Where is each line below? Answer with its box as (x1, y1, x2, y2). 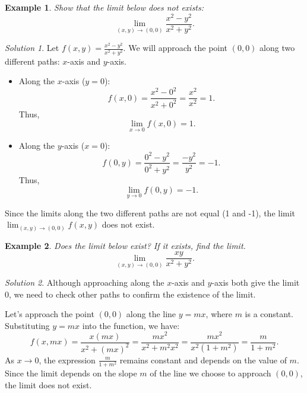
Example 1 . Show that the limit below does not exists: (5, 1, 204, 13)
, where (205, 308, 232, 320)
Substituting (5, 319, 50, 331)
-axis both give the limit (211, 276, 300, 289)
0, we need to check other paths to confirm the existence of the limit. (5, 287, 256, 300)
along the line (126, 308, 176, 320)
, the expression (39, 353, 96, 366)
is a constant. (245, 308, 294, 320)
